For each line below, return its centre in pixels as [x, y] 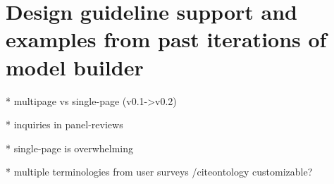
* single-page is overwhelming [70, 148]
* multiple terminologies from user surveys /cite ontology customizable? [159, 172]
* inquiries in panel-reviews [64, 124]
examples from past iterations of [166, 39]
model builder [75, 67]
